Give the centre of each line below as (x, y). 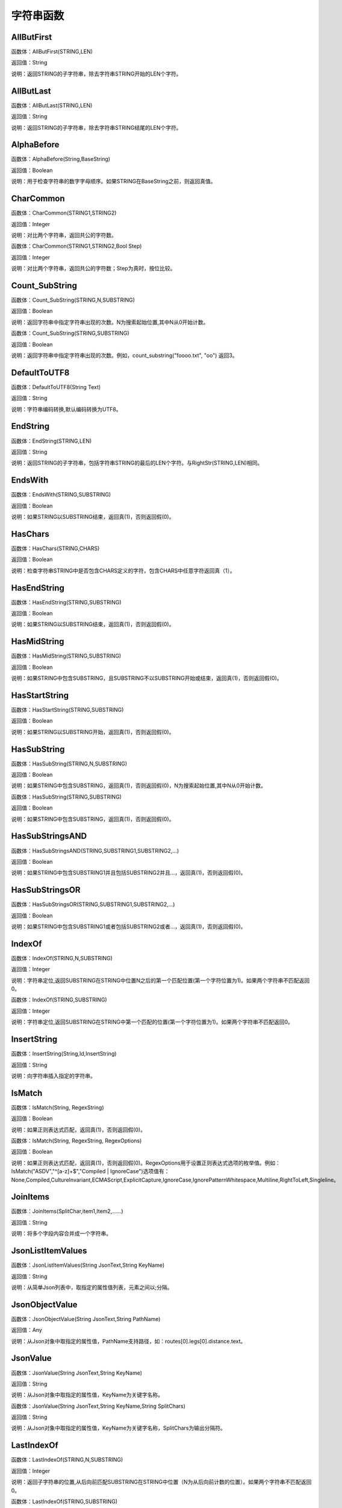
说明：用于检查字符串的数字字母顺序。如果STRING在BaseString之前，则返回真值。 (113, 182)
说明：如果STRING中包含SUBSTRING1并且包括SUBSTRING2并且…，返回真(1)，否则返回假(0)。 (129, 873)
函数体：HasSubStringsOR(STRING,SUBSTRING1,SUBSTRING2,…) (93, 904)
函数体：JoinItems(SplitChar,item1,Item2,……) (67, 1211)
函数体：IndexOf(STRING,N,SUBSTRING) (62, 958)
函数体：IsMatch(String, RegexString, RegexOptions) (76, 1141)
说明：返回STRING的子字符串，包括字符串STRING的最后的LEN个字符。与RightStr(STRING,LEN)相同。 (137, 463)
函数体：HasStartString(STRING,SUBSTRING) (67, 709)
